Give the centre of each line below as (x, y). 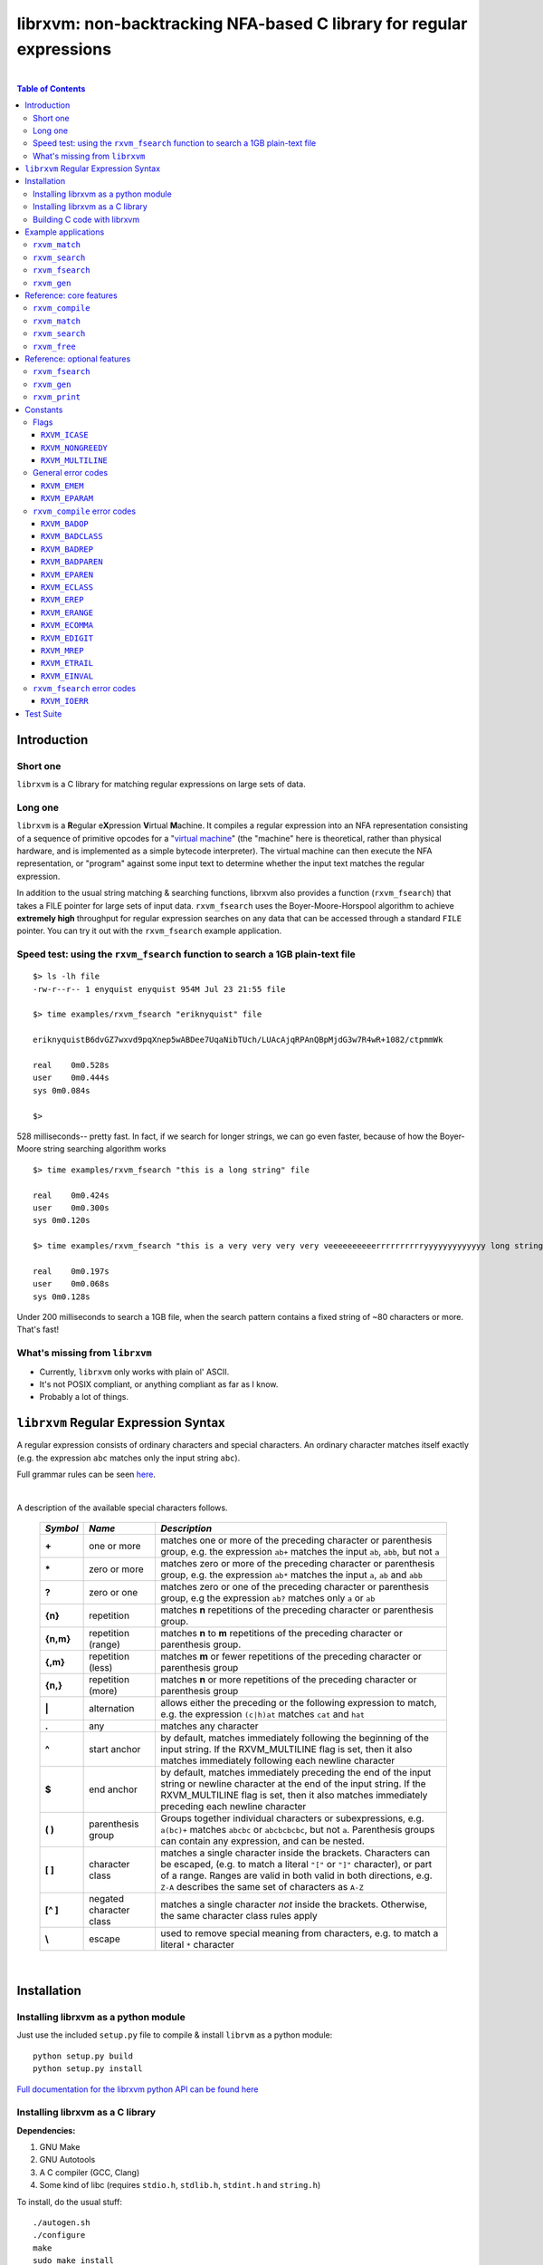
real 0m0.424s (71, 1195)
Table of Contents (51, 88)
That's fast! (38, 1330)
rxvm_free (54, 346)
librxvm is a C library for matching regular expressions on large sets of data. (162, 785)
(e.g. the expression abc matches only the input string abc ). (129, 1458)
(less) (101, 1668)
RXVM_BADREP (67, 549)
